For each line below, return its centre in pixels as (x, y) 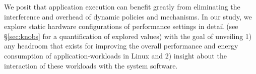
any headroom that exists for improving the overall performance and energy (121, 46)
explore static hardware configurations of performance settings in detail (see (121, 26)
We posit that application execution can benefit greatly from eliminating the (122, 6)
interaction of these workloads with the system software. (91, 65)
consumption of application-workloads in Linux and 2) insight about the (115, 55)
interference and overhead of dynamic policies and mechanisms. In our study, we (128, 16)
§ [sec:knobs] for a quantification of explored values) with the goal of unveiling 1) (128, 36)
